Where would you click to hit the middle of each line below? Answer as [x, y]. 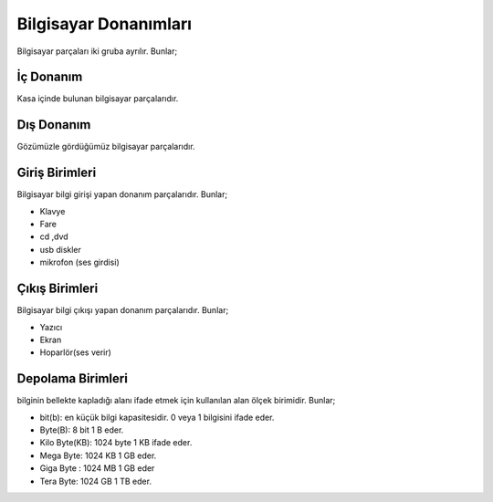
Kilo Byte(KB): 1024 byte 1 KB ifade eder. [116, 443]
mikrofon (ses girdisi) [79, 262]
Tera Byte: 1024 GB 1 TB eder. [96, 481]
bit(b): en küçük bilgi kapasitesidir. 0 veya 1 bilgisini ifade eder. [157, 417]
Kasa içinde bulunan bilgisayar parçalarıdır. [98, 99]
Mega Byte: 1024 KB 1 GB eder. [98, 455]
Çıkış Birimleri [58, 289]
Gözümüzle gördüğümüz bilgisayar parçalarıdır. [106, 147]
